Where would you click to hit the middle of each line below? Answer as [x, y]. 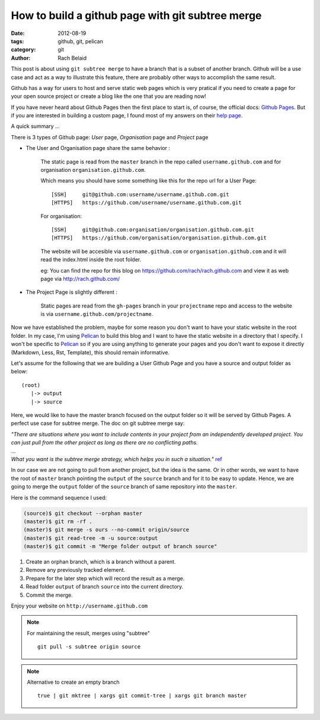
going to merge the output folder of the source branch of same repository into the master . [124, 487]
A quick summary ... [35, 126]
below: [19, 372]
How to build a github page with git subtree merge [136, 15]
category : [23, 50]
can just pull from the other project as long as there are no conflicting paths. [104, 443]
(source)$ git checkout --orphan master [83, 513]
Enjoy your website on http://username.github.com [79, 606]
